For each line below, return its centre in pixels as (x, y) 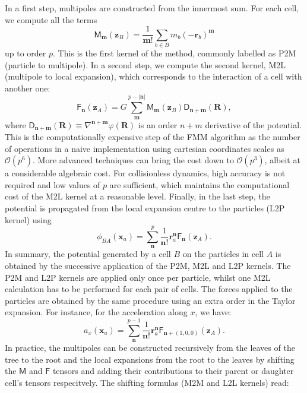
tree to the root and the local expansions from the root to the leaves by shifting (150, 359)
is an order (158, 124)
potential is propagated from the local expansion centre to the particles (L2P (145, 207)
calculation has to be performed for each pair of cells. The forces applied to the (149, 289)
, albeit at (282, 160)
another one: (28, 88)
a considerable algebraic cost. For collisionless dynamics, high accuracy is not (145, 173)
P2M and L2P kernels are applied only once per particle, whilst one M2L (138, 277)
